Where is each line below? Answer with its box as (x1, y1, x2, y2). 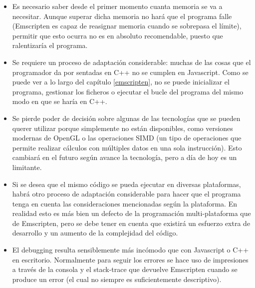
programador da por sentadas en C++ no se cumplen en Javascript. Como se (12, 66, 249, 77)
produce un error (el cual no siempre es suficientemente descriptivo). (12, 273, 222, 284)
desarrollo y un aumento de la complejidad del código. (12, 227, 178, 238)
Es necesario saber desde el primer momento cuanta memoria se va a (12, 1, 223, 11)
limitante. (12, 161, 42, 172)
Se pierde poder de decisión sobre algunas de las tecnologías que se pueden (12, 112, 241, 123)
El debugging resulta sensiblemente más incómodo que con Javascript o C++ (12, 244, 249, 255)
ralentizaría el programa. (12, 40, 88, 50)
